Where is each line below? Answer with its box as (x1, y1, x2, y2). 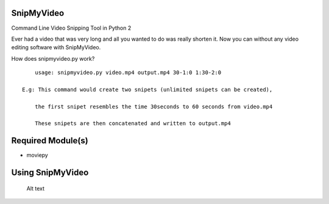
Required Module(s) (11, 135, 88, 146)
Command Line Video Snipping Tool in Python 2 (11, 24, 132, 32)
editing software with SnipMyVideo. (11, 44, 101, 51)
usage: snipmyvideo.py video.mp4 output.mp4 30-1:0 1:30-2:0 (34, 69, 222, 76)
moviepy (26, 152, 48, 159)
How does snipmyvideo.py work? (11, 55, 95, 62)
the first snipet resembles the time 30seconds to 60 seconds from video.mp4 (34, 103, 273, 110)
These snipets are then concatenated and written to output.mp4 (34, 120, 231, 127)
